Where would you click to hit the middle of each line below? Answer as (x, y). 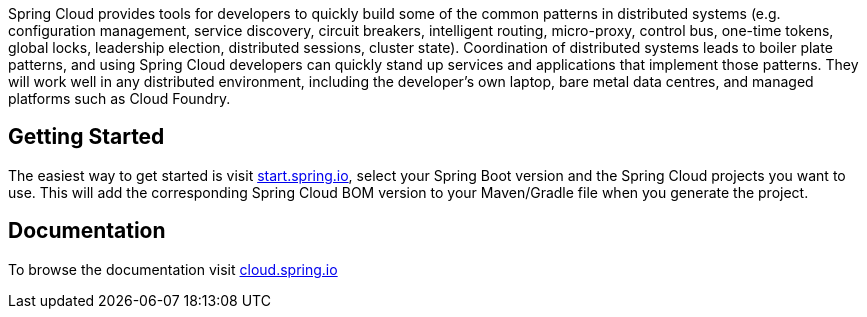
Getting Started (86, 137)
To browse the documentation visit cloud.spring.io (173, 269)
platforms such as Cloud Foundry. (119, 98)
